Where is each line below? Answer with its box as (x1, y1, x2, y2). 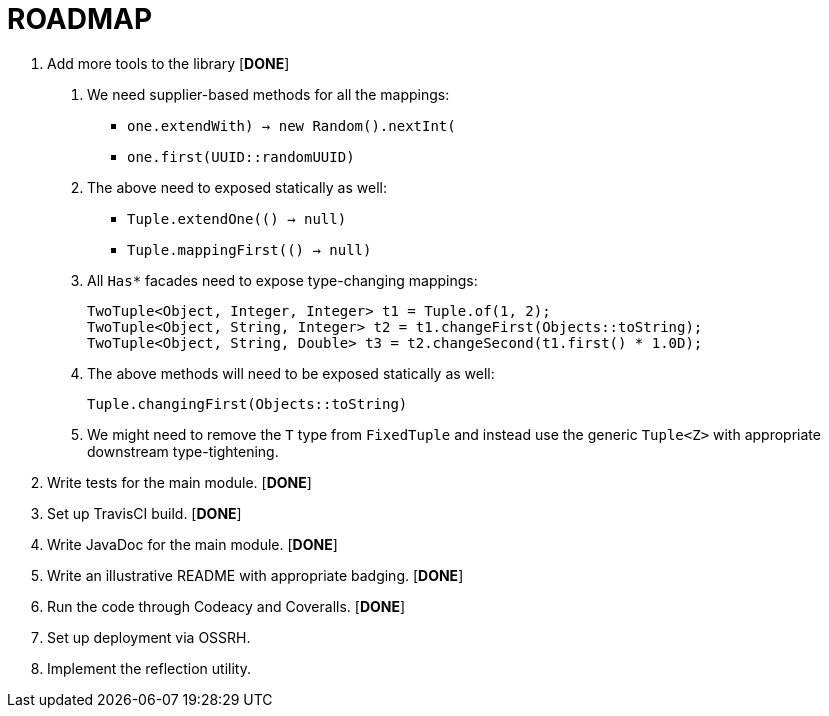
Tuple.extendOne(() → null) (127, 210, 347, 227)
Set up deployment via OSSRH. (47, 628, 251, 646)
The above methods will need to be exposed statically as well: (87, 364, 495, 382)
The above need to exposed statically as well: (87, 178, 387, 196)
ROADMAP (7, 2, 153, 36)
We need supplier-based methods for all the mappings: (87, 85, 450, 103)
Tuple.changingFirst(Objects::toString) (87, 395, 408, 412)
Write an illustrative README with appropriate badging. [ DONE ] (47, 566, 464, 584)
